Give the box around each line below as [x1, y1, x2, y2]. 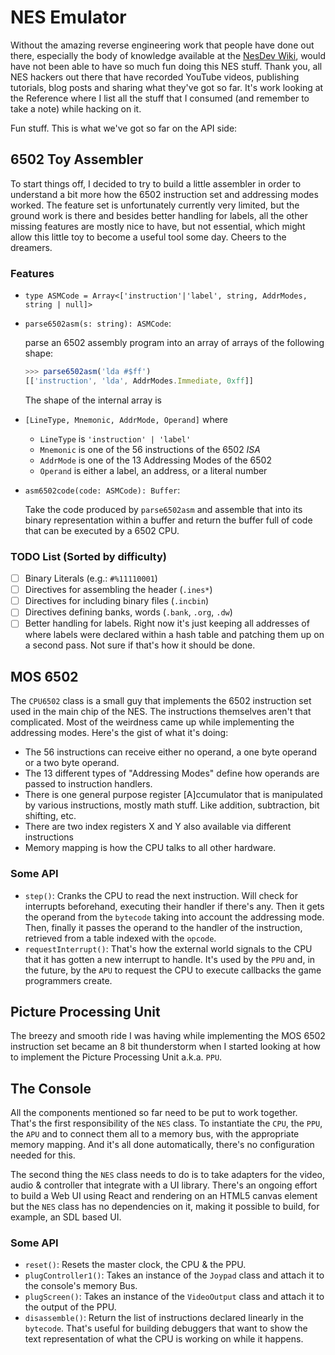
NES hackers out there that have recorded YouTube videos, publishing [10, 71, 300, 83]
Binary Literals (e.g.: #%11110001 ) [24, 572, 158, 585]
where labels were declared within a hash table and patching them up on [24, 629, 325, 641]
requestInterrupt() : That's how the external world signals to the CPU [24, 942, 313, 955]
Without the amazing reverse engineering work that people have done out [10, 39, 315, 51]
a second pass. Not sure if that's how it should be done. [24, 639, 256, 651]
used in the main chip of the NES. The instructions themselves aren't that [10, 706, 312, 718]
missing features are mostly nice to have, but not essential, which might [10, 220, 306, 232]
